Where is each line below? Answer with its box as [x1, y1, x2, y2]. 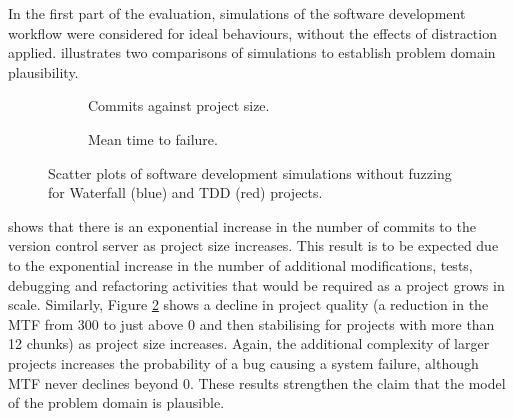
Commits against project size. [88, 95, 270, 116]
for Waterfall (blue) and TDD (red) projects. [48, 182, 323, 203]
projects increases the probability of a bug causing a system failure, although [8, 352, 479, 373]
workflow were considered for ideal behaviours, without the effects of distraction [8, 22, 497, 43]
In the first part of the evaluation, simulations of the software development [8, 3, 466, 23]
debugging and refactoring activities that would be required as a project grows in [8, 274, 505, 295]
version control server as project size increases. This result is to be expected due [8, 235, 499, 256]
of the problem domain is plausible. [8, 392, 225, 413]
